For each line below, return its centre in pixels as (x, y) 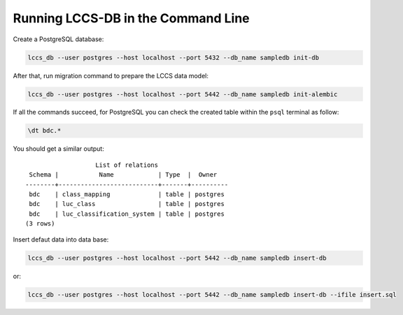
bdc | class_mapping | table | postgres (127, 195)
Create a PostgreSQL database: (58, 39)
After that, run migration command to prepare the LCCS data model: (111, 75)
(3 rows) (40, 224)
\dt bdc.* (44, 131)
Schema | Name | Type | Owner (123, 175)
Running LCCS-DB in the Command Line (131, 18)
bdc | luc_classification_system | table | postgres (127, 214)
